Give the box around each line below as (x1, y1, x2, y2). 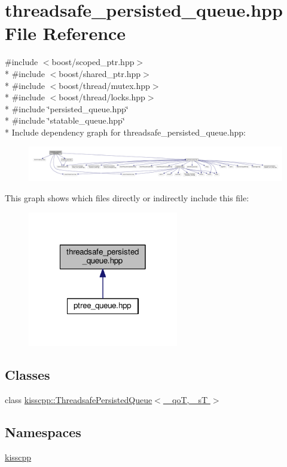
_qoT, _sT (166, 394, 208, 406)
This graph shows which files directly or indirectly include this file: (5, 192, 249, 204)
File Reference (5, 21, 126, 45)
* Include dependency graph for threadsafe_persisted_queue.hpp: (5, 125, 246, 138)
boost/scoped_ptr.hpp (51, 56, 135, 68)
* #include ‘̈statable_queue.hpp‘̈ (5, 114, 125, 127)
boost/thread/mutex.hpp (59, 79, 150, 91)
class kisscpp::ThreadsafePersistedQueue (5, 394, 152, 406)
